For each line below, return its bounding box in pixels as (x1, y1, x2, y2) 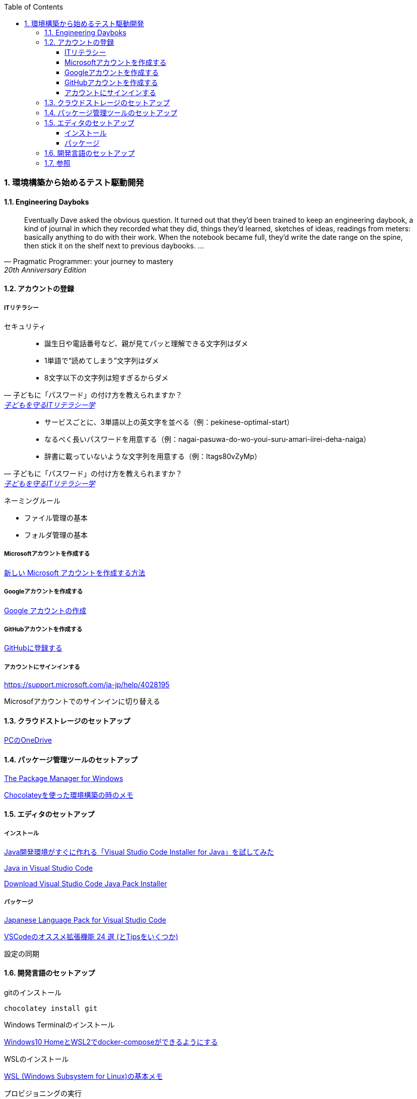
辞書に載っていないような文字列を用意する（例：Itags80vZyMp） (44, 451, 261, 461)
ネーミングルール (4, 496, 60, 505)
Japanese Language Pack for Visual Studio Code (4, 915, 166, 924)
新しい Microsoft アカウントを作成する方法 (4, 568, 146, 577)
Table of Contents (4, 3, 63, 11)
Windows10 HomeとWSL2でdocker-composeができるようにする (4, 1037, 218, 1046)
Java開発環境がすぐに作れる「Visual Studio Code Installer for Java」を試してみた (4, 847, 274, 856)
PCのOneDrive (4, 736, 52, 745)
